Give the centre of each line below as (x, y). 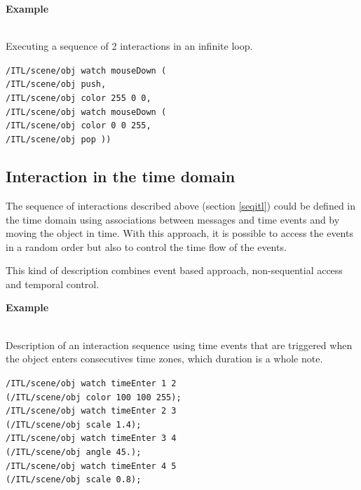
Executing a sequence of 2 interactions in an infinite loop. (129, 46)
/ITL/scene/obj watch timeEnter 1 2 (91, 383)
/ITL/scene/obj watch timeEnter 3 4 (91, 438)
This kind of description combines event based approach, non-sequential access (174, 270)
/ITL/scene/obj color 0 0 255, (79, 126)
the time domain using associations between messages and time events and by (173, 219)
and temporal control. (53, 284)
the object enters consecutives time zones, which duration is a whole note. (164, 359)
